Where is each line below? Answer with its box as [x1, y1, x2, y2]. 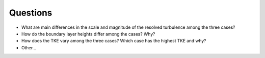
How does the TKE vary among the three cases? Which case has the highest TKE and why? [21, 38, 206, 44]
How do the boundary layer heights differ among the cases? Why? [21, 31, 156, 37]
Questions [9, 7, 53, 18]
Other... [21, 44, 37, 51]
